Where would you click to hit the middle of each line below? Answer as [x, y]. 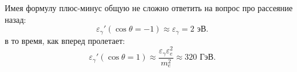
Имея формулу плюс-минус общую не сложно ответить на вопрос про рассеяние [149, 8]
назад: [16, 19]
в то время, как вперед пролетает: [65, 40]
